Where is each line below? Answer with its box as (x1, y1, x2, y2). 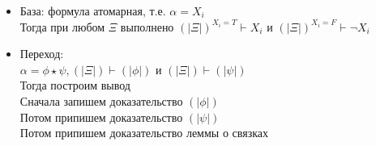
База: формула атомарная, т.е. (19, 2, 166, 19)
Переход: (19, 45, 64, 62)
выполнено (120, 18, 174, 35)
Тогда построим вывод (19, 77, 130, 94)
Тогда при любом (19, 18, 105, 35)
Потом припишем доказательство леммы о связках (19, 124, 268, 141)
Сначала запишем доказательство (19, 92, 183, 109)
